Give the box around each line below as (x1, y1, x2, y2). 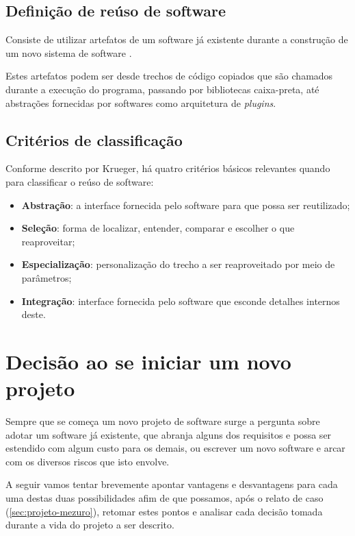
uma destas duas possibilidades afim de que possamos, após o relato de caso (5, 491, 324, 504)
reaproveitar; (21, 234, 75, 248)
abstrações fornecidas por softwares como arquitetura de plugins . (5, 95, 276, 110)
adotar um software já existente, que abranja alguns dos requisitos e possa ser (5, 427, 332, 441)
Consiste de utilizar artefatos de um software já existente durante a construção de (5, 32, 348, 47)
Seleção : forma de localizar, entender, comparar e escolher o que (21, 221, 295, 235)
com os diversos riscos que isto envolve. (5, 454, 170, 468)
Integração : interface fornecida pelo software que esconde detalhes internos (21, 293, 340, 308)
